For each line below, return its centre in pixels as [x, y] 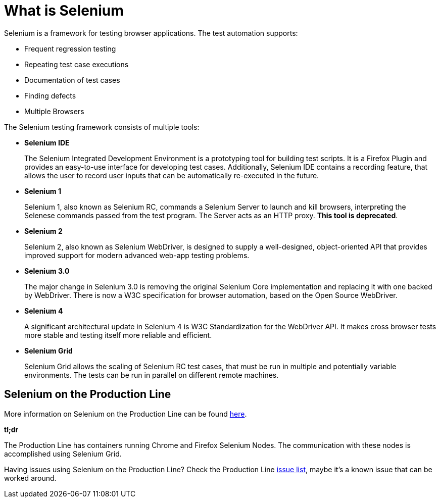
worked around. [30, 478]
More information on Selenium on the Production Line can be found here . [126, 414]
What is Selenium [64, 11]
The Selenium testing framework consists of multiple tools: [102, 127]
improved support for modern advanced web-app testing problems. [137, 255]
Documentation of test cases [72, 80]
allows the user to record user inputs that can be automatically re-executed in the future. [172, 175]
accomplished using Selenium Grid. [63, 454]
